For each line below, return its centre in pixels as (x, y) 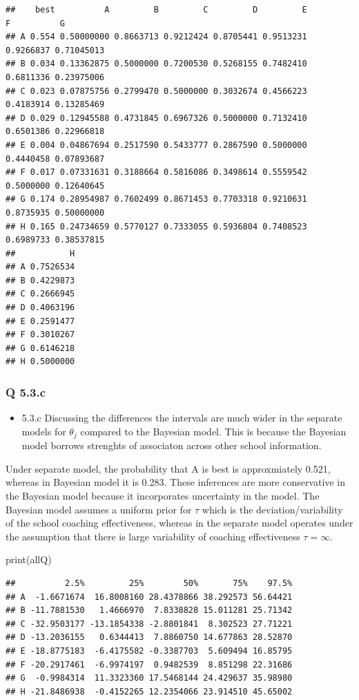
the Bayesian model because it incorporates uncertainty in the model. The (163, 496)
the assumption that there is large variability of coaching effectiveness (153, 536)
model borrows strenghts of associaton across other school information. (172, 445)
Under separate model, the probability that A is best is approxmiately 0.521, (168, 468)
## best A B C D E (156, 10)
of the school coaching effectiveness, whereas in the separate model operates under (179, 523)
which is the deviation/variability (272, 509)
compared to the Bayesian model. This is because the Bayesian (213, 431)
